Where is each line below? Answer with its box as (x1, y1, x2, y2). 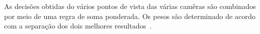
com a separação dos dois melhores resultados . (4, 20, 152, 31)
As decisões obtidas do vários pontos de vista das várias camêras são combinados (4, 1, 256, 11)
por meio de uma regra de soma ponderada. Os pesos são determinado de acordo (4, 10, 256, 21)
